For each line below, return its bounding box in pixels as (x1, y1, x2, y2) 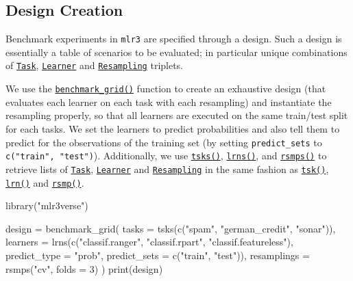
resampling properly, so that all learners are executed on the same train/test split (5, 108, 348, 122)
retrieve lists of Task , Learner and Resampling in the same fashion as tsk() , (5, 161, 329, 176)
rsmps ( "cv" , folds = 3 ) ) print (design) (5, 261, 163, 276)
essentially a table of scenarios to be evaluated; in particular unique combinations (5, 44, 348, 59)
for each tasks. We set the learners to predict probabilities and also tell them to (5, 121, 340, 135)
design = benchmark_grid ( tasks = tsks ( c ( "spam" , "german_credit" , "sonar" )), (5, 221, 336, 235)
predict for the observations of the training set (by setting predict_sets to (5, 135, 322, 149)
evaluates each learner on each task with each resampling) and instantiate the (5, 94, 332, 109)
